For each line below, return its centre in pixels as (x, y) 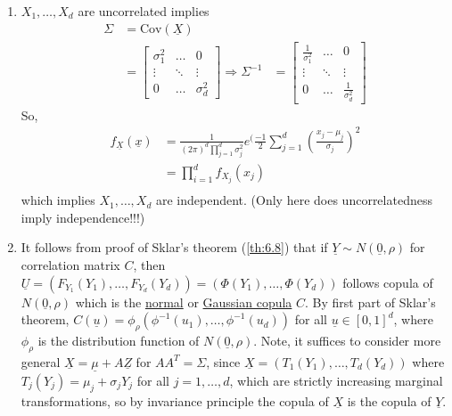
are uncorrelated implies (144, 11)
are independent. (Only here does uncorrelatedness (294, 200)
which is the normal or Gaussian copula (184, 302)
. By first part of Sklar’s (370, 302)
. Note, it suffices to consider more (347, 340)
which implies (58, 200)
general (41, 361)
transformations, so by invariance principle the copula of (175, 400)
